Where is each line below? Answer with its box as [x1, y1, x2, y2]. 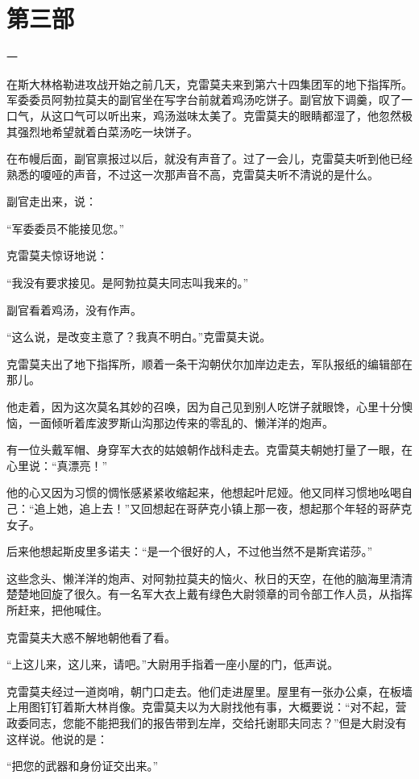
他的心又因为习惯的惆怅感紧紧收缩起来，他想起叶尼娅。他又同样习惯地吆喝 [6, 484, 401, 501]
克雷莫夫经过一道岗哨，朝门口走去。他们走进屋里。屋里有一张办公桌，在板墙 [6, 682, 413, 699]
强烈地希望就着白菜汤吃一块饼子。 [17, 123, 198, 140]
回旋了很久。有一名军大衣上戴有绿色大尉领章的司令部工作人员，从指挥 [39, 585, 413, 602]
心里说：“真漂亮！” [6, 456, 108, 473]
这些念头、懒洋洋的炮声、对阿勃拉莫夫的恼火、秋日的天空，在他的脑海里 [6, 569, 390, 586]
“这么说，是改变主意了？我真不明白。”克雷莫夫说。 [6, 328, 272, 345]
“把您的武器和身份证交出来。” [6, 757, 159, 774]
